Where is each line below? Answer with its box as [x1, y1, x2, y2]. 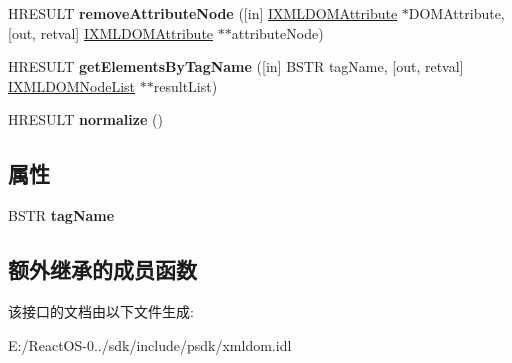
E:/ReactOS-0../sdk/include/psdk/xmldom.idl [8, 334, 292, 355]
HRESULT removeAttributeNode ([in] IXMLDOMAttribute [8, 3, 398, 23]
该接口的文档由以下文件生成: [8, 300, 194, 321]
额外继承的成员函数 [8, 254, 197, 285]
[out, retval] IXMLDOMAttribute [8, 22, 214, 43]
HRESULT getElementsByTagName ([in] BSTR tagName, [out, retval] [8, 56, 464, 77]
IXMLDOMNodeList [8, 75, 136, 96]
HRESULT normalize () [8, 109, 163, 130]
